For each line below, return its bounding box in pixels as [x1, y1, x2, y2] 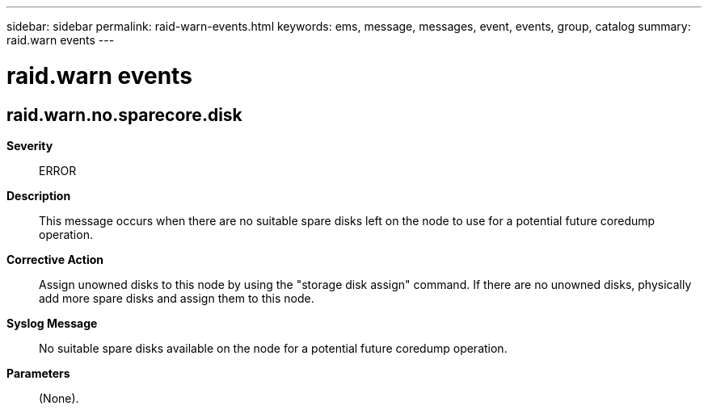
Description [6, 188, 71, 203]
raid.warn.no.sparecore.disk [6, 104, 242, 125]
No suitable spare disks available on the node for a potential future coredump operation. [39, 341, 508, 355]
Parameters [6, 366, 70, 380]
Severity [6, 138, 53, 153]
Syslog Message [6, 316, 98, 330]
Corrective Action [6, 252, 103, 266]
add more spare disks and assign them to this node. [39, 291, 314, 305]
